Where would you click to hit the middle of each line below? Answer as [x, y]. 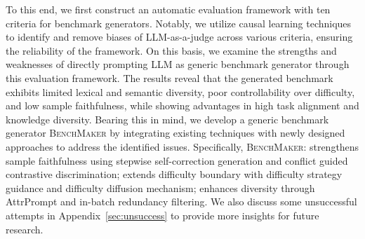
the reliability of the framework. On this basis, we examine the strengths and [171, 50]
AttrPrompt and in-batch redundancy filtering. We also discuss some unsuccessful [181, 202]
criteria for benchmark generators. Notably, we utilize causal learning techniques [179, 23]
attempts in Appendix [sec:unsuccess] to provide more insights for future [162, 215]
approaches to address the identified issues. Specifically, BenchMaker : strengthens [182, 146]
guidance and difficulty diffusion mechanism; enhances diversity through [160, 187]
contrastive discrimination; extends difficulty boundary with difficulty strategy [174, 174]
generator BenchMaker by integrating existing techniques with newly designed [175, 133]
